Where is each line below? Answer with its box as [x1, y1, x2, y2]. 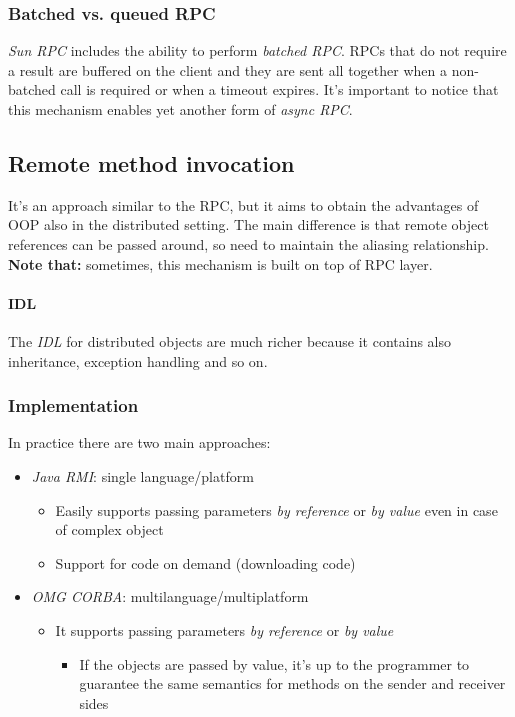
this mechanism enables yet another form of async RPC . [8, 99, 353, 119]
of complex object [55, 519, 164, 540]
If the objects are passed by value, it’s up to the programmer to [79, 653, 470, 674]
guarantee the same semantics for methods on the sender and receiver [79, 673, 506, 694]
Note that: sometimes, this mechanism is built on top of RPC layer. [8, 253, 433, 274]
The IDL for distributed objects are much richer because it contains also [8, 330, 451, 351]
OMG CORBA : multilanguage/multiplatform [31, 586, 309, 607]
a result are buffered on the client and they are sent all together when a [8, 59, 447, 80]
